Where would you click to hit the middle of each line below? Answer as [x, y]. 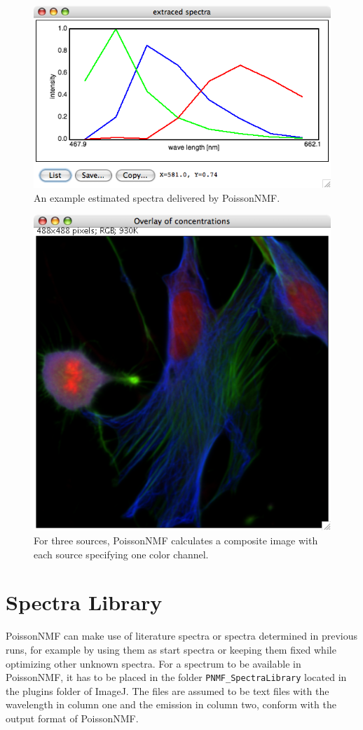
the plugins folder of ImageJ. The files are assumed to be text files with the [167, 690]
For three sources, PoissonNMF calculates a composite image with [176, 540]
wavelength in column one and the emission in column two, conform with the [171, 704]
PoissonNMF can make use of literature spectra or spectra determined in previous [181, 636]
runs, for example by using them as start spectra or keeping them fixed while [171, 649]
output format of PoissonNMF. [72, 718]
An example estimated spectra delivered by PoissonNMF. [157, 197]
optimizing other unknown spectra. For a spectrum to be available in [153, 663]
